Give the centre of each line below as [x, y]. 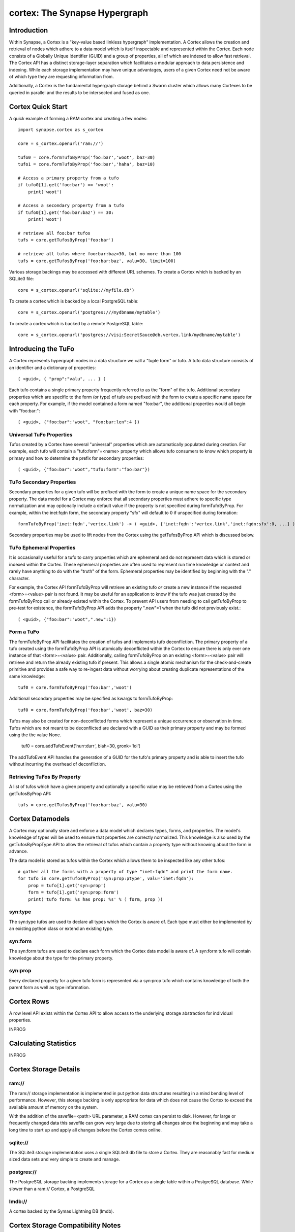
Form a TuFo [24, 632]
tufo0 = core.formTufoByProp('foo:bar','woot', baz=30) [87, 157]
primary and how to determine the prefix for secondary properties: [76, 458]
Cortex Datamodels [39, 819]
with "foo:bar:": [25, 411]
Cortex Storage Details [45, 1069]
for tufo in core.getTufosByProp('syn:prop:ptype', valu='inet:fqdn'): [106, 879]
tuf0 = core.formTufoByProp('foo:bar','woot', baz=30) [85, 710]
